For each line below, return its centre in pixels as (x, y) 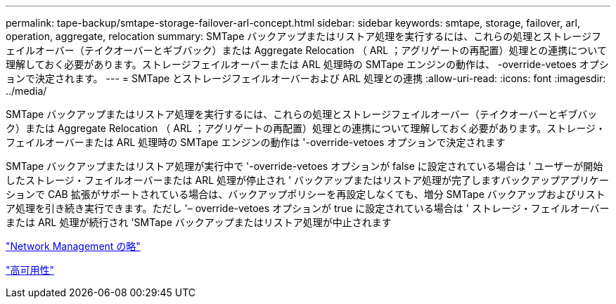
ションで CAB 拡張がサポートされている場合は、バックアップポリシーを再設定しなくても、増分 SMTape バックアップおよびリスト (306, 194)
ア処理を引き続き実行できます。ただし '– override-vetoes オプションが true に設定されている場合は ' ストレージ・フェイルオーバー (308, 208)
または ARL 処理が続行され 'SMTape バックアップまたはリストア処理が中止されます (199, 222)
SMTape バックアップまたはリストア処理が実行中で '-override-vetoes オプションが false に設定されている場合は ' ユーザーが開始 (304, 166)
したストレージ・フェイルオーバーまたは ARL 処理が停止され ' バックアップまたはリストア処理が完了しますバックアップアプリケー (308, 180)
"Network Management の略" (73, 246)
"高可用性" (30, 270)
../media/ (26, 91)
